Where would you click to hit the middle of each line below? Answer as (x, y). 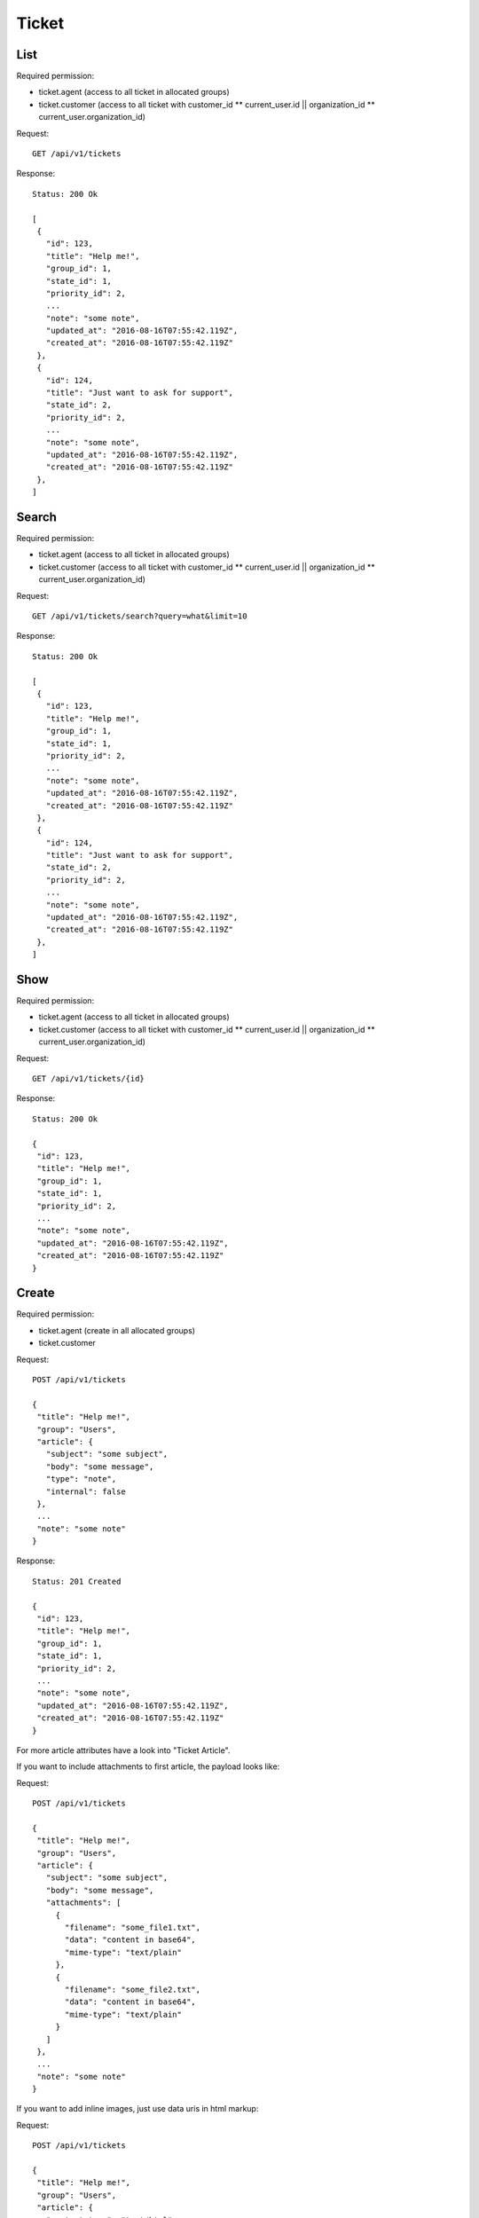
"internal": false (86, 1491)
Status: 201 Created (77, 1581)
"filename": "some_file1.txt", (133, 1927)
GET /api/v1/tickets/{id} (89, 1079)
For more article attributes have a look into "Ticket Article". (123, 1750)
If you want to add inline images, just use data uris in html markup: (137, 2109)
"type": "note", (81, 1479)
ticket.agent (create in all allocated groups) (117, 1330)
